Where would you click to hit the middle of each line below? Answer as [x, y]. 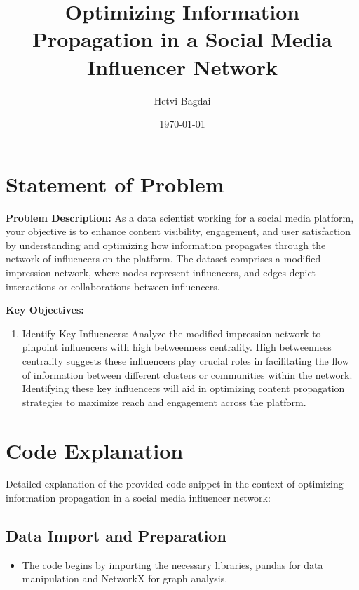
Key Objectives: [45, 310]
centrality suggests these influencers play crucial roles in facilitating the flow [185, 360]
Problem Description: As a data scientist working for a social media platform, [180, 217]
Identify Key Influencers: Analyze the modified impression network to [171, 333]
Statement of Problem [115, 183]
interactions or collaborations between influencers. [113, 286]
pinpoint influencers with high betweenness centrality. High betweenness [177, 347]
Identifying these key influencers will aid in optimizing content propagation [183, 388]
